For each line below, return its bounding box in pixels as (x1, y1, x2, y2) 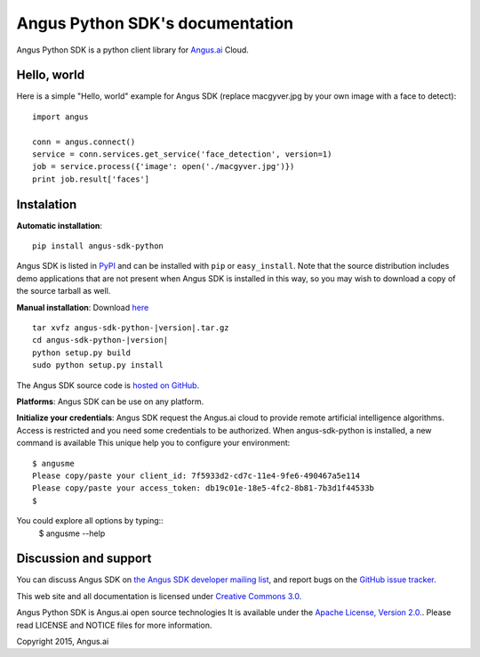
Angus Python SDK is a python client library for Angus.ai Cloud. (16, 45, 249, 55)
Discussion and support (16, 551, 152, 566)
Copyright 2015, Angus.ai (16, 636, 109, 646)
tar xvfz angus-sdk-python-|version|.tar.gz (32, 323, 230, 333)
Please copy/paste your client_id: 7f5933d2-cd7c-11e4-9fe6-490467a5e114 (32, 470, 361, 481)
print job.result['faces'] (32, 174, 150, 184)
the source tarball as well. (16, 286, 111, 296)
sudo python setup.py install (32, 361, 164, 370)
